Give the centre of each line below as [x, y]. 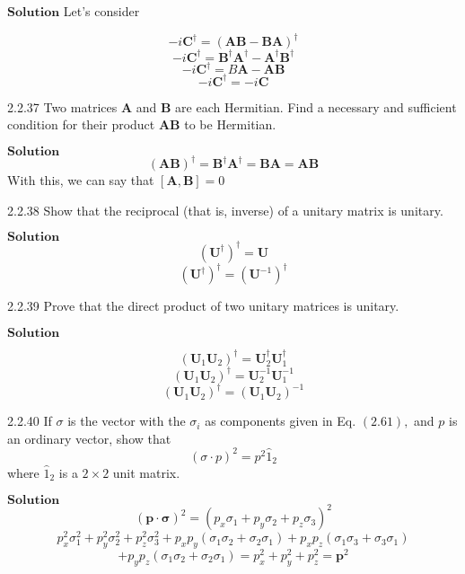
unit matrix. [146, 472]
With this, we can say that [81, 180]
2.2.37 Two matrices [62, 106]
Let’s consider [101, 11]
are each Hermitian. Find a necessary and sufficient [316, 106]
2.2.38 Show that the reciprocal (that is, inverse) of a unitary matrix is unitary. [225, 210]
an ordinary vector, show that [89, 438]
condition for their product [81, 124]
